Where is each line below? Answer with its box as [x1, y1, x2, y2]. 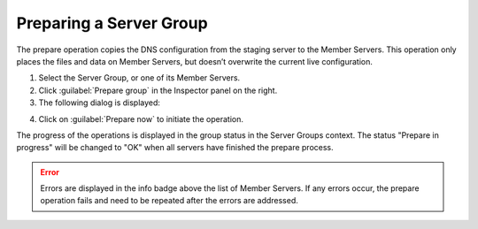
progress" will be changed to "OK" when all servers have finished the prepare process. [16, 142, 334, 153]
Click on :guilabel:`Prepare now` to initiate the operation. [38, 113, 243, 124]
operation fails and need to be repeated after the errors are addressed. [40, 195, 298, 206]
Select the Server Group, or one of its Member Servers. [38, 73, 241, 83]
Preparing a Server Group [16, 13, 208, 33]
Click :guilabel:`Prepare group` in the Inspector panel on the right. [38, 85, 278, 95]
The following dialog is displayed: [38, 97, 161, 108]
